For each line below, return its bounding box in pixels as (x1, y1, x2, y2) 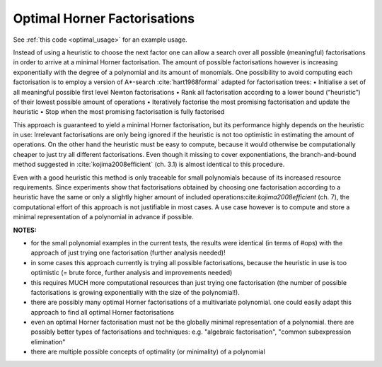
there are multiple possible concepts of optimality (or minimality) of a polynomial (30, 347, 265, 356)
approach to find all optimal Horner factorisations (30, 308, 175, 316)
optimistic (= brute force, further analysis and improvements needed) (30, 269, 233, 277)
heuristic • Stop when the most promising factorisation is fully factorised (13, 107, 225, 116)
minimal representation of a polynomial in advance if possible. (13, 213, 194, 221)
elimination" (30, 337, 66, 346)
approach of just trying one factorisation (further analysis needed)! (30, 248, 226, 257)
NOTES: (13, 226, 37, 234)
